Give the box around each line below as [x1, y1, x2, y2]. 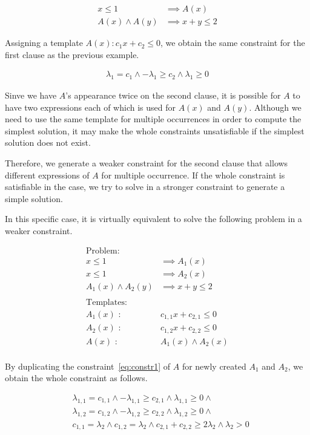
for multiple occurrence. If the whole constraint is [101, 168, 285, 181]
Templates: [86, 298, 127, 307]
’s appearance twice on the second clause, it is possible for [65, 89, 281, 102]
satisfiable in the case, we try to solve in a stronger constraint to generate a [5, 180, 285, 193]
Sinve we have [5, 89, 57, 102]
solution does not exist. [5, 136, 91, 149]
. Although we [249, 100, 302, 113]
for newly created [182, 359, 246, 372]
